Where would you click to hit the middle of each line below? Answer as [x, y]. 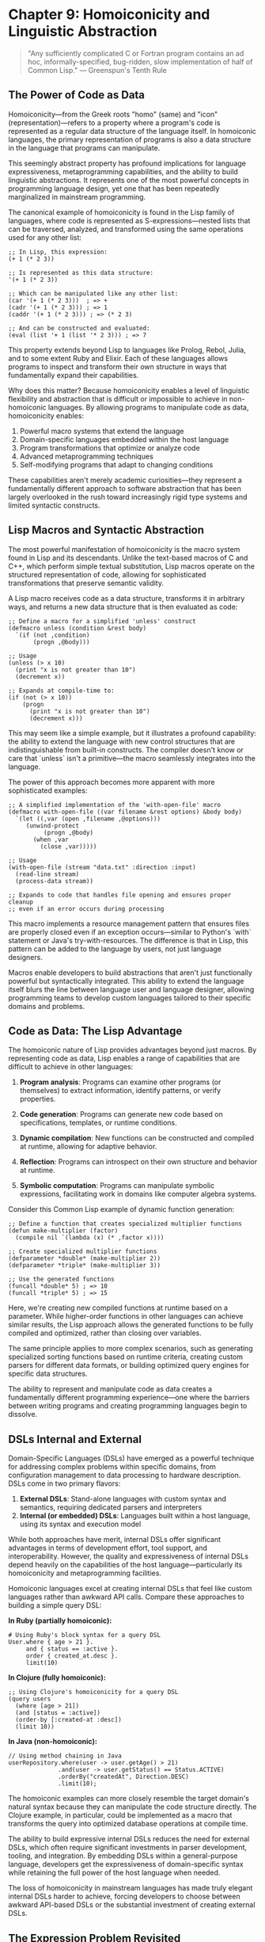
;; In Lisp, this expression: [58, 252]
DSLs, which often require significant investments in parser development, [128, 1848]
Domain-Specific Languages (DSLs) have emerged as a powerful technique [131, 1458]
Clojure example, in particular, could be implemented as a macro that [120, 1815]
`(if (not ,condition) [53, 635]
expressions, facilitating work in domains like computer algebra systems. [138, 1194]
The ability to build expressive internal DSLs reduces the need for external [129, 1839]
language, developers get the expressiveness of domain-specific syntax [126, 1864]
